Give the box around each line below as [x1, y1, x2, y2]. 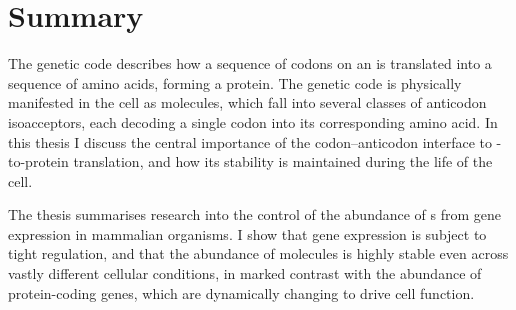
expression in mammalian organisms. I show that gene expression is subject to [8, 223, 487, 244]
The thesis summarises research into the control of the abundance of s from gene [8, 204, 502, 225]
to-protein [8, 151, 69, 172]
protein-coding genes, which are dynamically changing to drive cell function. [8, 282, 475, 303]
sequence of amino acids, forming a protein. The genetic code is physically [8, 72, 462, 93]
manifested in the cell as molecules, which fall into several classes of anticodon [8, 92, 487, 113]
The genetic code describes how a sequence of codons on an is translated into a [8, 53, 492, 74]
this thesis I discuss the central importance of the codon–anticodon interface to [8, 131, 492, 152]
